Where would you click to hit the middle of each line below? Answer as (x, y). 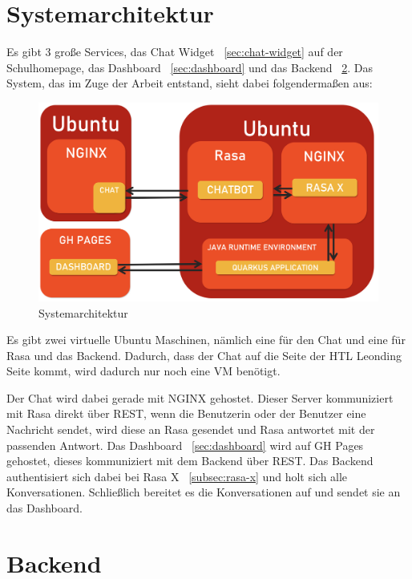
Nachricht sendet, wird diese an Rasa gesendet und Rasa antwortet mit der (191, 429)
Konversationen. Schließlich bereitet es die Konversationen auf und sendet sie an (204, 492)
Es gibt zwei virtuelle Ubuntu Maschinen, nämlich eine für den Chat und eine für (206, 340)
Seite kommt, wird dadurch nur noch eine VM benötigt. (143, 371)
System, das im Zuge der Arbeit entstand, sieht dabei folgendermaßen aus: (190, 83)
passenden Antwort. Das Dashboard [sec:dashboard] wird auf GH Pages (185, 445)
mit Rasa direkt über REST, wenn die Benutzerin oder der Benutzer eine (186, 413)
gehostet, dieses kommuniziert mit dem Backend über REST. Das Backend (190, 461)
